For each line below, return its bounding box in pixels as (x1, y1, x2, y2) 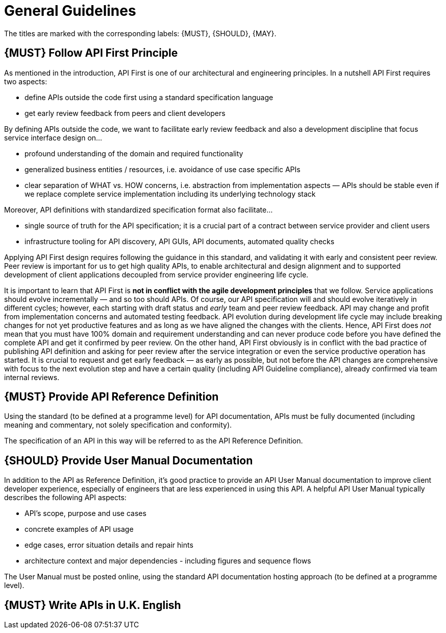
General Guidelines (4, 2, 136, 19)
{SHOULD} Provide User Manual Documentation (4, 454, 253, 467)
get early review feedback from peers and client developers (24, 108, 226, 118)
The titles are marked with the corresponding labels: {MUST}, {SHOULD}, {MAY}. (4, 29, 277, 38)
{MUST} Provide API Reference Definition (4, 390, 219, 404)
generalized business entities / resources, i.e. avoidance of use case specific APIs (24, 165, 301, 174)
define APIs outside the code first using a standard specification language (24, 92, 274, 102)
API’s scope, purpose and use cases (24, 509, 146, 518)
